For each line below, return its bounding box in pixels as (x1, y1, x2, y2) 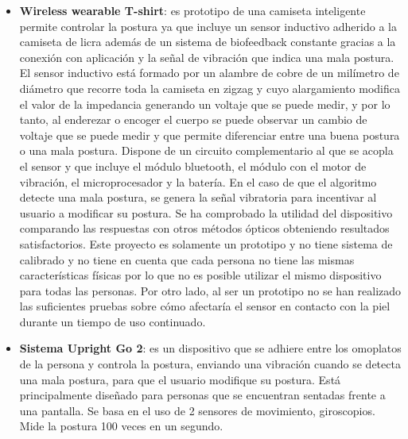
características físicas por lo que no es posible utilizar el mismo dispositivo (19, 267, 382, 283)
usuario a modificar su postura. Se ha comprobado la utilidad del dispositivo (19, 204, 393, 221)
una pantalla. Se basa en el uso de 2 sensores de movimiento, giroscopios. (19, 402, 375, 418)
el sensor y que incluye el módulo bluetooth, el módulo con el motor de (19, 157, 367, 174)
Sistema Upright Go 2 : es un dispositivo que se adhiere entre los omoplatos (19, 340, 402, 356)
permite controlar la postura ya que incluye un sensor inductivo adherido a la (19, 17, 397, 34)
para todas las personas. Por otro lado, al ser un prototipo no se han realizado (19, 282, 402, 298)
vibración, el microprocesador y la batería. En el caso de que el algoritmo (19, 173, 377, 190)
